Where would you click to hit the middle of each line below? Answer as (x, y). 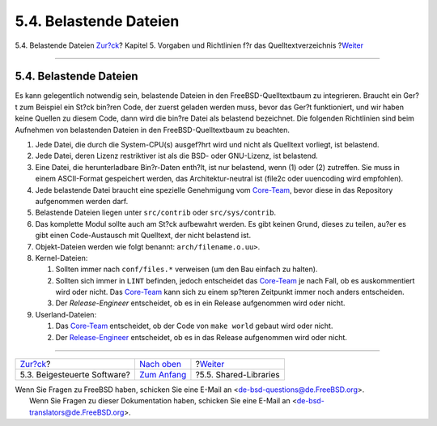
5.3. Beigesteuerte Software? (75, 375)
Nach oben (160, 364)
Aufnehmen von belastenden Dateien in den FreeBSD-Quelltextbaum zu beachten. (153, 130)
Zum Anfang (163, 375)
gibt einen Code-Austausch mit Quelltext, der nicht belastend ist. (143, 236)
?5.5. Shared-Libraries (238, 375)
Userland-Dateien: (66, 314)
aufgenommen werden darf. (82, 201)
